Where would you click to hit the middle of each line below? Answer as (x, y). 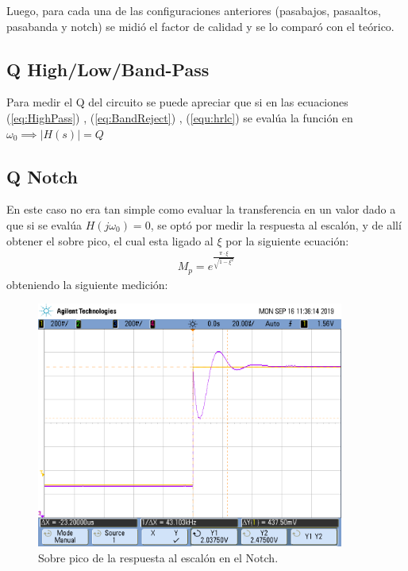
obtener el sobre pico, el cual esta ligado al (110, 240)
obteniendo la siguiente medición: (87, 284)
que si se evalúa (44, 224)
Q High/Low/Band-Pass (108, 69)
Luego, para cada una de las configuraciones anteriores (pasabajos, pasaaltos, (194, 10)
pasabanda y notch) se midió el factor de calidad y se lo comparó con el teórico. (200, 26)
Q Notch (42, 176)
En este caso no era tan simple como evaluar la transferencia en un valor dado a (201, 209)
